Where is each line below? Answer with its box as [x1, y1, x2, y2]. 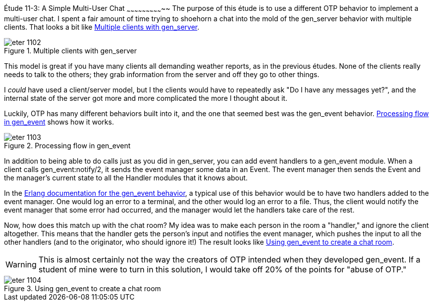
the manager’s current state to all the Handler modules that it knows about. [4, 173, 248, 182]
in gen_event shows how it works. [4, 117, 114, 126]
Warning [5, 259, 37, 269]
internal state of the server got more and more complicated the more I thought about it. [4, 93, 287, 102]
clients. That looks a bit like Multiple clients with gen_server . [4, 22, 200, 31]
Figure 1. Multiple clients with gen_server [4, 46, 137, 55]
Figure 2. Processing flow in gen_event [4, 141, 131, 150]
